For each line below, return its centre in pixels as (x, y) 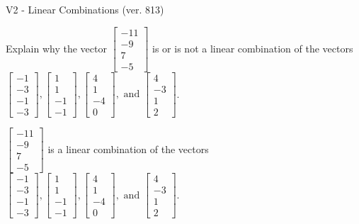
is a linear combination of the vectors (128, 149)
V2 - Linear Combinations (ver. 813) (85, 9)
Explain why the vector (56, 48)
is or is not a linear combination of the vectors (253, 48)
